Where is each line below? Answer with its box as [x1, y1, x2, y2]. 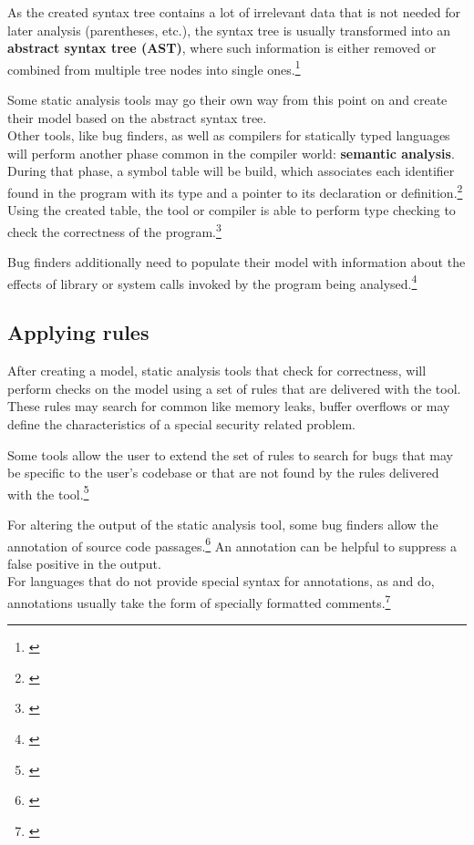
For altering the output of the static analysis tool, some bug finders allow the [7, 514, 438, 533]
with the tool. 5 [7, 481, 89, 503]
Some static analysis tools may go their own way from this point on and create [7, 90, 448, 109]
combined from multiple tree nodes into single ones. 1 [7, 57, 301, 78]
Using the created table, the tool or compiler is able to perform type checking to [7, 201, 456, 220]
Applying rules [7, 318, 149, 346]
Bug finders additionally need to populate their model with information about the [7, 252, 466, 272]
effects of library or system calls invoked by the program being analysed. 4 [7, 271, 417, 293]
